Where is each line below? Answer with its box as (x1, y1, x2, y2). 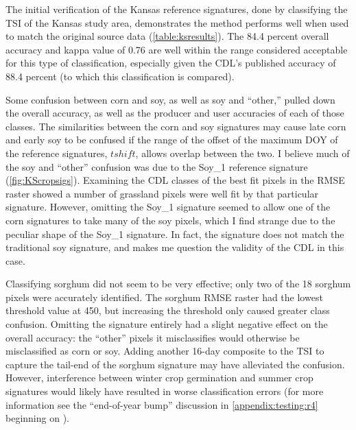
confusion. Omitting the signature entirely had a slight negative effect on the (5, 317, 328, 331)
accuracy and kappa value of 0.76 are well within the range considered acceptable (5, 42, 348, 56)
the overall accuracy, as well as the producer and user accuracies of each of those (5, 106, 344, 120)
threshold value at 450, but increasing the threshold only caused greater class (5, 303, 330, 318)
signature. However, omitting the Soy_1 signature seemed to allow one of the (5, 200, 331, 214)
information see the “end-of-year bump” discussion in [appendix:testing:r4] (5, 397, 318, 411)
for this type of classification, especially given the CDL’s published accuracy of (5, 56, 336, 70)
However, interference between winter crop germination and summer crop (5, 370, 313, 385)
